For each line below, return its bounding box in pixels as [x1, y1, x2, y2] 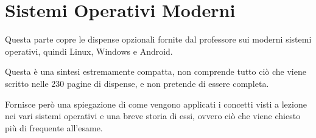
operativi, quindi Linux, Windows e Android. [5, 44, 173, 57]
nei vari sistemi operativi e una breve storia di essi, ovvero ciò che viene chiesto [5, 109, 301, 122]
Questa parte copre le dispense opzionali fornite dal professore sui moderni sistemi [5, 33, 312, 46]
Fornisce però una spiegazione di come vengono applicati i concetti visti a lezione [5, 97, 307, 110]
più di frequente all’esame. [5, 121, 103, 134]
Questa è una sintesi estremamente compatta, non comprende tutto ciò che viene [5, 65, 306, 78]
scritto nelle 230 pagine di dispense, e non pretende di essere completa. [5, 77, 269, 89]
